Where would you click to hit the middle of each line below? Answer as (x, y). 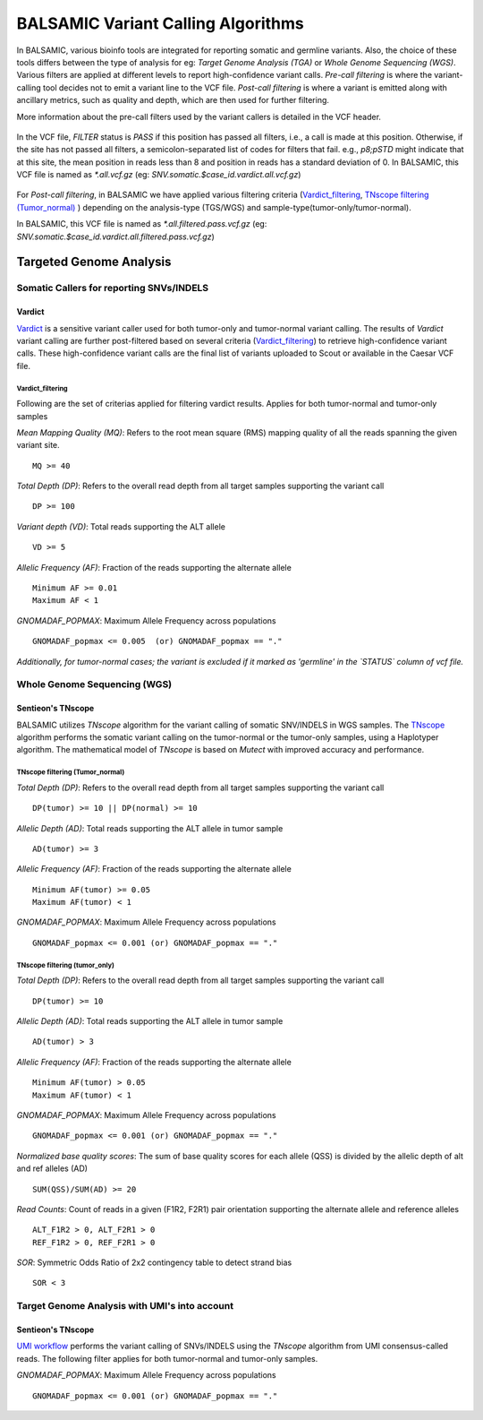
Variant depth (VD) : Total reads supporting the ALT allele (121, 526)
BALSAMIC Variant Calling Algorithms (160, 23)
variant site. (38, 445)
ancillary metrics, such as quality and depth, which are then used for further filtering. (173, 100)
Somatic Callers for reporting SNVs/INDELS (113, 288)
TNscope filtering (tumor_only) (66, 965)
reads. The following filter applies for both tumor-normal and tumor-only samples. (167, 1358)
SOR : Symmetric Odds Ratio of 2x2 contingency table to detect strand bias (154, 1262)
